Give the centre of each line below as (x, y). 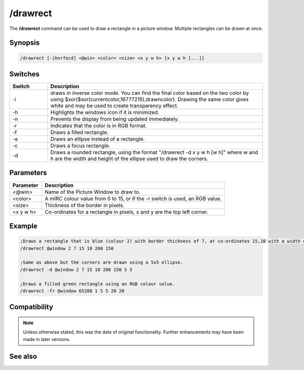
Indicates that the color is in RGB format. (99, 126)
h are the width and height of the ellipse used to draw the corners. (129, 159)
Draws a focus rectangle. (80, 146)
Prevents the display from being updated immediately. (115, 119)
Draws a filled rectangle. (80, 132)
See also (23, 356)
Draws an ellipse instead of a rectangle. (98, 139)
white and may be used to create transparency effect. (114, 106)
